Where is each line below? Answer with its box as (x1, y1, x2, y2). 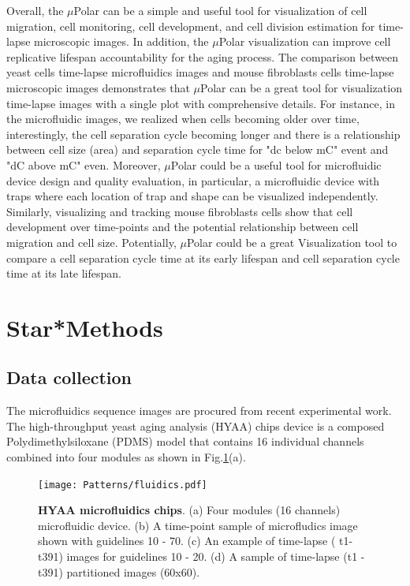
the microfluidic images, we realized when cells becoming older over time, (6, 110, 360, 127)
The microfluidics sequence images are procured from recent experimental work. (6, 402, 392, 419)
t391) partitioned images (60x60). (38, 563, 200, 580)
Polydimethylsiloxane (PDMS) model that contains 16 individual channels (6, 433, 364, 450)
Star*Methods (6, 311, 163, 343)
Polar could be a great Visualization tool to (186, 233, 397, 250)
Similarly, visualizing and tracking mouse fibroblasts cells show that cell (6, 203, 353, 219)
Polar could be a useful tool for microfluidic (170, 156, 382, 173)
